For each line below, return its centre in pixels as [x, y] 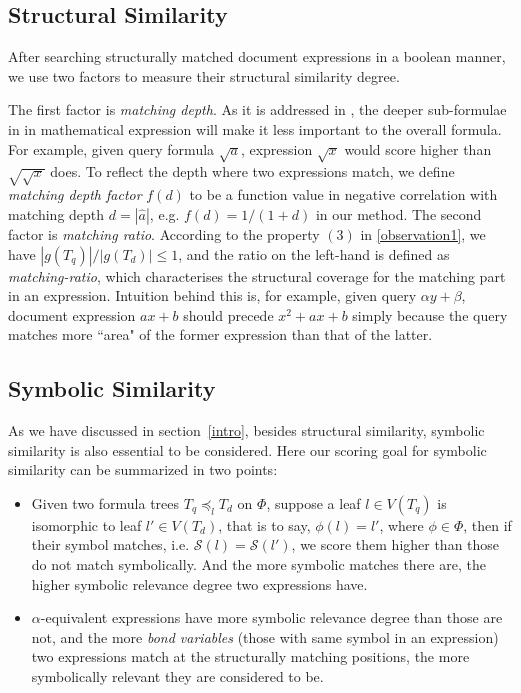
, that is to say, [264, 524]
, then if [487, 524]
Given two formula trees [105, 502]
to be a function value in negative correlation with [343, 194]
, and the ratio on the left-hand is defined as [314, 253]
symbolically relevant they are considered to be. [177, 676]
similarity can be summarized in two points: [143, 469]
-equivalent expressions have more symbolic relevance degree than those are [271, 617]
